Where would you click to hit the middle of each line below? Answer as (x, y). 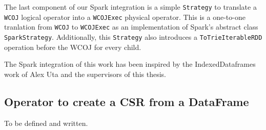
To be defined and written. (46, 123)
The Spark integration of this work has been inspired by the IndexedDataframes (130, 64)
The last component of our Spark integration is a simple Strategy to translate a (130, 7)
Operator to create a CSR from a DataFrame (127, 101)
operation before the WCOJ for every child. (73, 47)
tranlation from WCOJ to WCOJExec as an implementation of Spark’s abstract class (131, 27)
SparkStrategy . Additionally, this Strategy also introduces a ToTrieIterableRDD (133, 36)
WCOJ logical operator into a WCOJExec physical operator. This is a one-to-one (125, 17)
